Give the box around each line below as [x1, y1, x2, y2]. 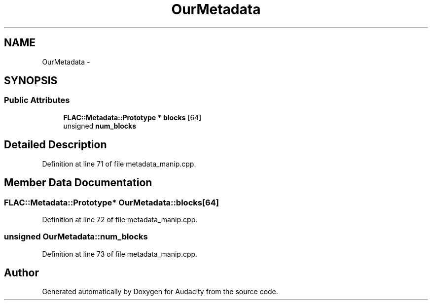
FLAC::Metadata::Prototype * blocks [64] [63, 113, 202, 122]
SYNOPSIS [4, 74, 58, 87]
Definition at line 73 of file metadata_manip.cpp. [42, 249, 198, 258]
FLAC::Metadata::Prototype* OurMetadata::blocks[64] [4, 197, 219, 207]
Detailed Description [4, 138, 107, 151]
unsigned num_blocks [63, 121, 136, 130]
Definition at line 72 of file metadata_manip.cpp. [42, 215, 198, 224]
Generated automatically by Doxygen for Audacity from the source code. [42, 287, 278, 296]
